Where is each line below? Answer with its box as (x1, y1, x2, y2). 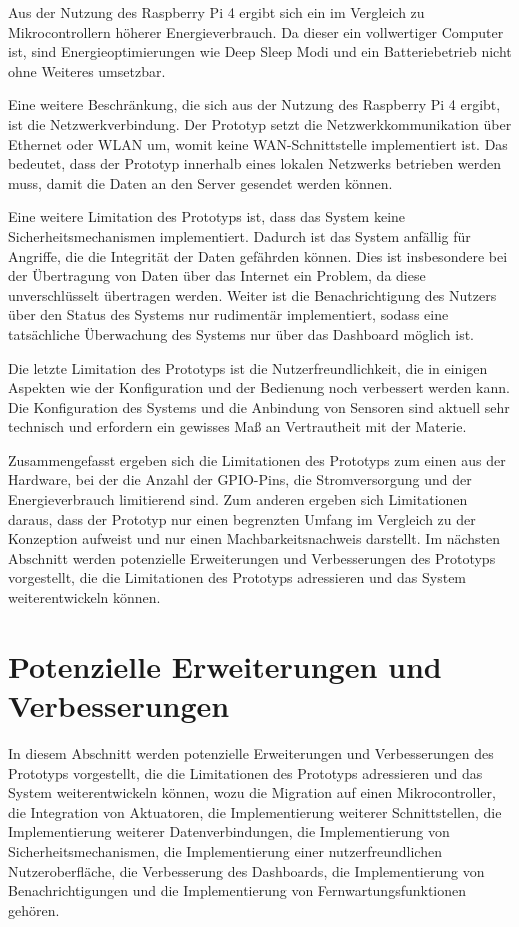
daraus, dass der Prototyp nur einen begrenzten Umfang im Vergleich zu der (8, 508, 476, 529)
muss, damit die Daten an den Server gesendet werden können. (8, 172, 393, 193)
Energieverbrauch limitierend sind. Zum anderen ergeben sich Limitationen (8, 489, 468, 510)
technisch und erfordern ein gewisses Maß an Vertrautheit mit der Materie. (8, 416, 467, 437)
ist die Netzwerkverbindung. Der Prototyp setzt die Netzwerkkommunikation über (8, 113, 512, 134)
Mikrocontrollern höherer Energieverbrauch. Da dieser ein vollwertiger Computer (8, 21, 504, 42)
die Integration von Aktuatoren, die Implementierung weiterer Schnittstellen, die (8, 801, 502, 822)
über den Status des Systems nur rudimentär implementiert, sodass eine (8, 304, 449, 325)
